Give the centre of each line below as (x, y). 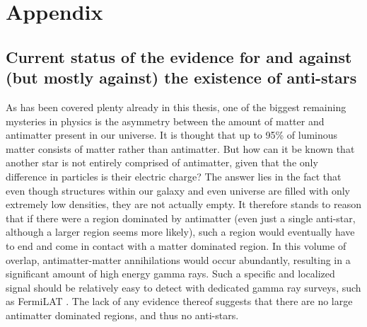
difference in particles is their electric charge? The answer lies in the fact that (174, 176)
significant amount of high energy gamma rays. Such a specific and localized (170, 274)
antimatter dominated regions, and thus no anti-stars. (122, 315)
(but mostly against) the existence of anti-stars (181, 78)
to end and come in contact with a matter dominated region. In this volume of (176, 245)
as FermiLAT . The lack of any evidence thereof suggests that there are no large (179, 301)
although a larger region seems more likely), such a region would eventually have (180, 232)
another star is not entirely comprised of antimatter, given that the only (162, 162)
